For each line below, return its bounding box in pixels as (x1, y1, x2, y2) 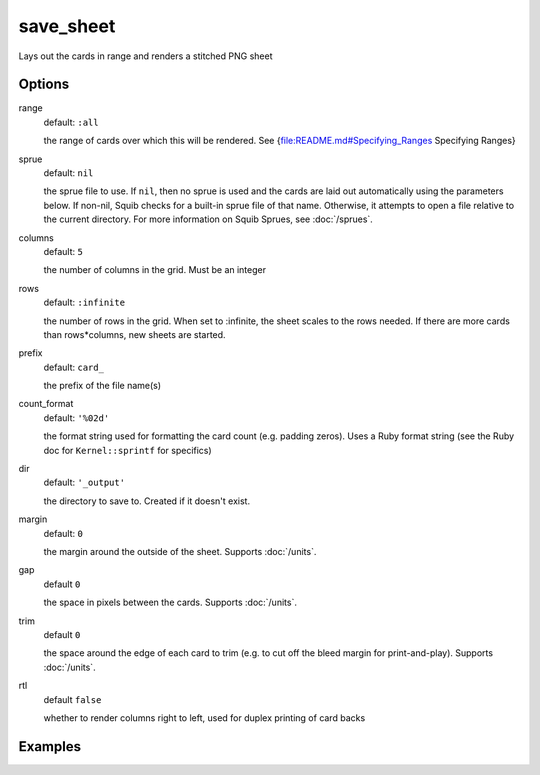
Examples (18, 738, 82, 755)
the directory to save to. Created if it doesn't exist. (43, 495, 250, 507)
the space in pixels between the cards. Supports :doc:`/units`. (43, 596, 297, 609)
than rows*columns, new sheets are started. (43, 328, 226, 340)
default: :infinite (43, 296, 125, 309)
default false (43, 693, 102, 705)
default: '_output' (43, 476, 125, 489)
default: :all (43, 116, 99, 128)
